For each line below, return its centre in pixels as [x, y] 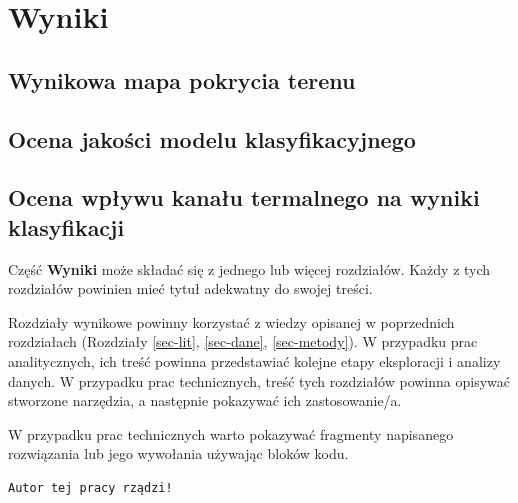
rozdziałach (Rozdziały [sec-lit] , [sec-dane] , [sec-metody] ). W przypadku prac [243, 341]
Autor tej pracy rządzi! [90, 487]
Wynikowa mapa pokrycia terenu [182, 79]
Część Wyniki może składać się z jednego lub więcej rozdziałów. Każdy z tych [249, 268]
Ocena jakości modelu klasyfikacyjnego [212, 138]
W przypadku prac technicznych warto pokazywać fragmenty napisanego [231, 433]
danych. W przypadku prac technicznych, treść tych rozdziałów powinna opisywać [259, 380]
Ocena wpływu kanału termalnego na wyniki [244, 197]
